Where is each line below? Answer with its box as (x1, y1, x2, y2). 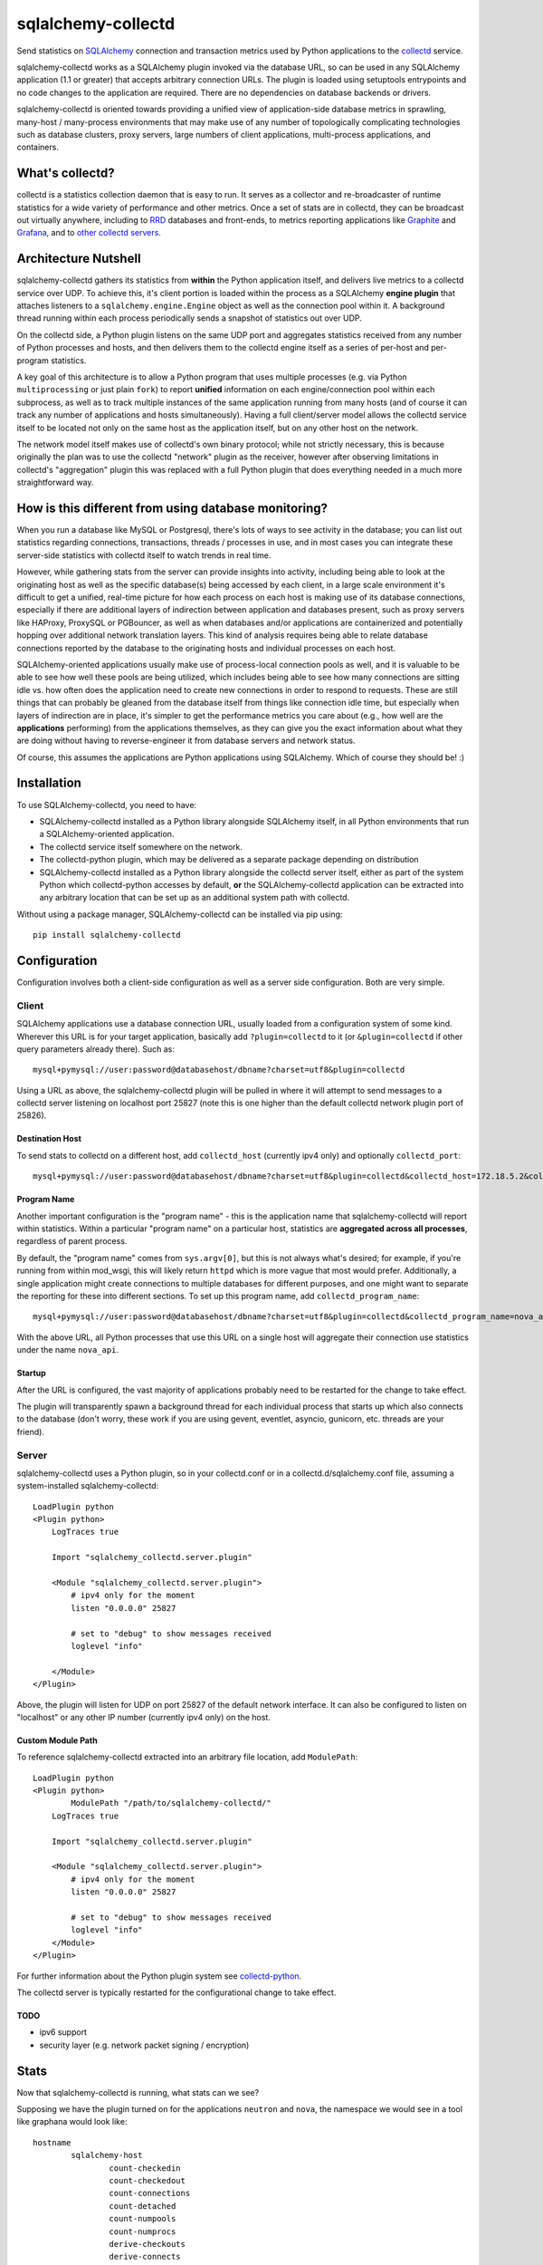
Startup (16, 1368, 47, 1379)
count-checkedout (109, 2175, 186, 2185)
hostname (33, 2137, 71, 2147)
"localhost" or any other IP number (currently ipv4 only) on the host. (16, 1711, 271, 1722)
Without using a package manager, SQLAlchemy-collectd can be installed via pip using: (16, 909, 343, 920)
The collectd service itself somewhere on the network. (39, 841, 243, 852)
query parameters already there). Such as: (16, 1043, 176, 1055)
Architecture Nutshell (16, 251, 141, 266)
